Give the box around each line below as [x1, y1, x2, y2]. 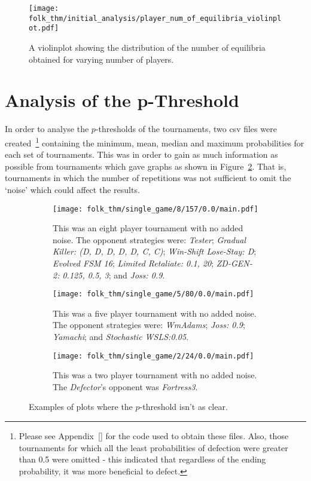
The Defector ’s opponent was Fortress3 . [53, 380, 198, 393]
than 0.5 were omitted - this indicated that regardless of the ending [19, 453, 266, 465]
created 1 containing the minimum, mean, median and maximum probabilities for [5, 134, 304, 149]
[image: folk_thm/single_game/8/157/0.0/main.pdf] [53, 204, 258, 213]
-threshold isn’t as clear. [139, 400, 228, 413]
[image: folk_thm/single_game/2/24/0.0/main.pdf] [53, 351, 254, 360]
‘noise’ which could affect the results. [5, 183, 140, 195]
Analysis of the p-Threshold [5, 88, 239, 112]
